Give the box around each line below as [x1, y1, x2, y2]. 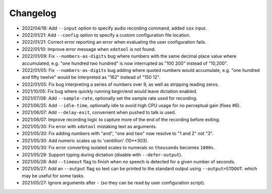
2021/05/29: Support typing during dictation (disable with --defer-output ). [22, 151, 182, 158]
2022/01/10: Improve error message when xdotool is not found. [22, 46, 156, 52]
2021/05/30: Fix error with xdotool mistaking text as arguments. [22, 124, 157, 130]
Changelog [9, 8, 56, 19]
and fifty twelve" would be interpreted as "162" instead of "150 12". [22, 74, 161, 80]
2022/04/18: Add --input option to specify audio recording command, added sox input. [22, 25, 207, 31]
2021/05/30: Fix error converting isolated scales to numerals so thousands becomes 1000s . [22, 145, 215, 151]
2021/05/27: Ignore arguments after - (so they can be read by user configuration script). [22, 180, 206, 186]
